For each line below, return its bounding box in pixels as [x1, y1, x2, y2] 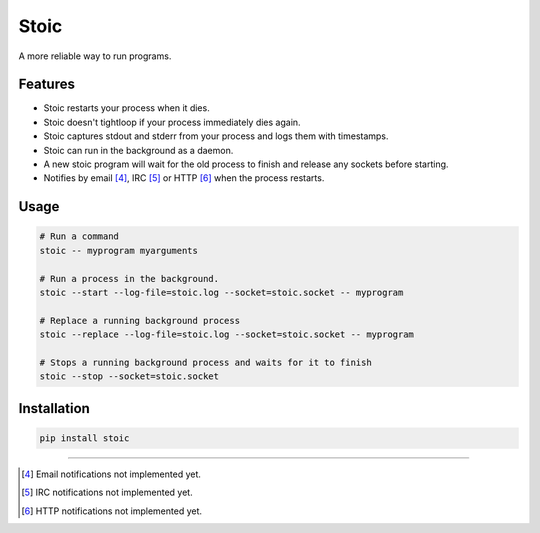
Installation [18, 400, 90, 417]
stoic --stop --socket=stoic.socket [39, 371, 220, 382]
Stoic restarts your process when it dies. [43, 102, 210, 114]
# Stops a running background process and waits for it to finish [39, 356, 372, 368]
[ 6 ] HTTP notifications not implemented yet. [21, 505, 203, 517]
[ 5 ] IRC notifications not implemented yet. [21, 486, 194, 499]
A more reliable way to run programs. [18, 50, 172, 62]
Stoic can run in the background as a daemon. [43, 144, 234, 156]
